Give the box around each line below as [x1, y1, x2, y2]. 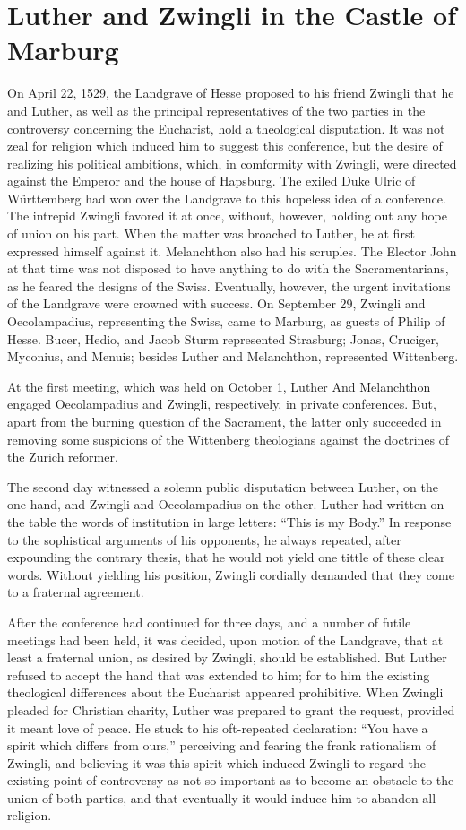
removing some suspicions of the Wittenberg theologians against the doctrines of [7, 429, 449, 448]
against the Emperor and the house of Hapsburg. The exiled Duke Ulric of [7, 171, 416, 190]
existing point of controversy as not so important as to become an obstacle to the [7, 771, 454, 790]
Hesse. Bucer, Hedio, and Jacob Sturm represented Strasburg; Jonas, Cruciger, [7, 329, 439, 348]
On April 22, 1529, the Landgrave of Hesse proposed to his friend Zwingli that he [7, 83, 454, 102]
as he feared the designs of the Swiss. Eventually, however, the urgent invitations [7, 276, 451, 295]
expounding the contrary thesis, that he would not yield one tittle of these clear [7, 548, 445, 566]
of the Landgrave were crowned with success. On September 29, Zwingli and [7, 294, 426, 313]
